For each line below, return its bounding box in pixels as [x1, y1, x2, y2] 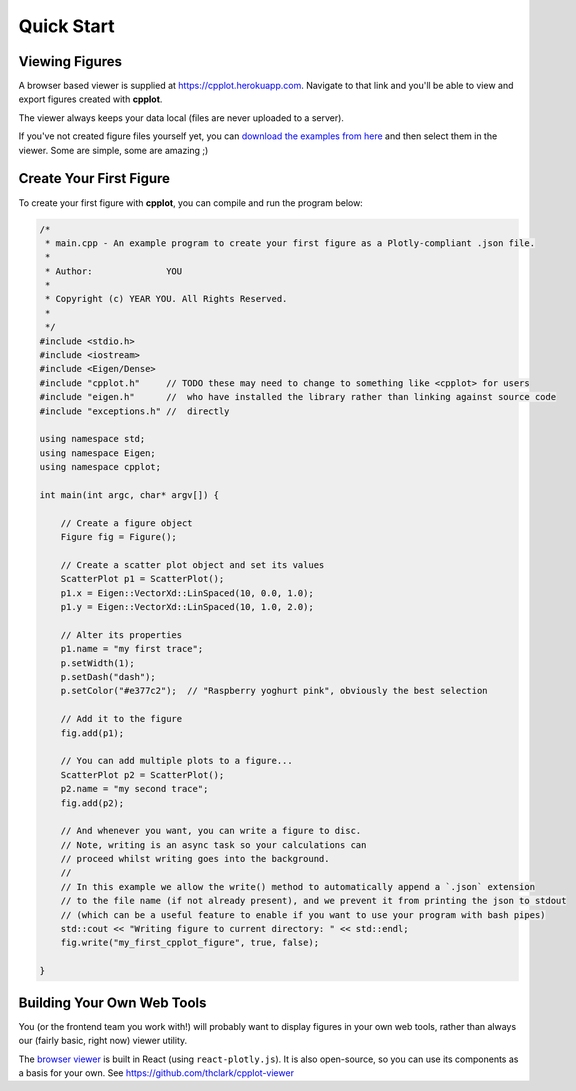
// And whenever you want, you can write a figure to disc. [60, 825, 362, 837]
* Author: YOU [45, 265, 183, 277]
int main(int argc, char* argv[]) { [39, 489, 220, 500]
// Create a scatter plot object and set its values [60, 559, 325, 570]
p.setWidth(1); [60, 657, 135, 669]
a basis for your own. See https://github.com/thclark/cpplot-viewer [18, 1066, 295, 1079]
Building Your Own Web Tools [18, 994, 207, 1011]
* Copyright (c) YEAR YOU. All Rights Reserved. [45, 293, 288, 305]
